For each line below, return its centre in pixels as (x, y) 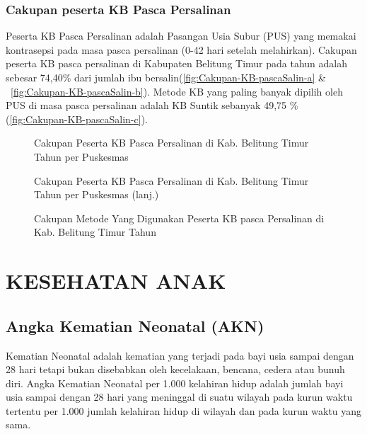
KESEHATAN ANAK (116, 281)
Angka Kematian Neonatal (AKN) (135, 325)
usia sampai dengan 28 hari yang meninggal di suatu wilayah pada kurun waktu (179, 397)
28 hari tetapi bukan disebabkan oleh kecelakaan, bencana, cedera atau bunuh (175, 369)
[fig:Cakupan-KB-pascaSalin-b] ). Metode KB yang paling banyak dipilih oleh (177, 91)
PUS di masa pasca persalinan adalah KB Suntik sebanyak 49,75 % (152, 105)
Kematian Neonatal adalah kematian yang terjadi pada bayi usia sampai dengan (180, 355)
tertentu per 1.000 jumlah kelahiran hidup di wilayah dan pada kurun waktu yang (184, 410)
